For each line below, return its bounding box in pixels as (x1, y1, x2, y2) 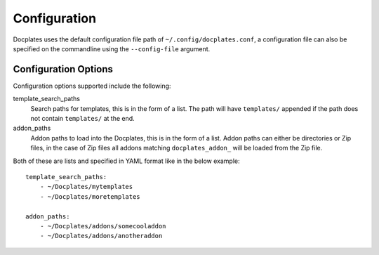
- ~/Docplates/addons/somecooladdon (39, 222, 166, 230)
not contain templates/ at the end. (30, 115, 135, 123)
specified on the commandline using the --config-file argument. (13, 44, 211, 53)
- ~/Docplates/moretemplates (39, 192, 140, 200)
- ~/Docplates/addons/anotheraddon (39, 232, 163, 240)
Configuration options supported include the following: (13, 81, 171, 90)
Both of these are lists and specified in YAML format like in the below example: (13, 157, 240, 165)
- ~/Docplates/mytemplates (39, 183, 133, 191)
